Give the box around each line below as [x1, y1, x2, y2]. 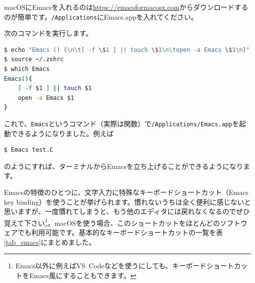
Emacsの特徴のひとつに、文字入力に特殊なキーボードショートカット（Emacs [4, 187, 249, 197]
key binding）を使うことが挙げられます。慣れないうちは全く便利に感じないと [4, 196, 251, 207]
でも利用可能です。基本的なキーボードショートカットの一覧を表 [17, 227, 223, 237]
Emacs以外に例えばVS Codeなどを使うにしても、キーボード [15, 260, 206, 271]
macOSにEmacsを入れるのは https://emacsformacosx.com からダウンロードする [4, 2, 248, 12]
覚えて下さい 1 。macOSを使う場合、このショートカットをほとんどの [4, 216, 220, 228]
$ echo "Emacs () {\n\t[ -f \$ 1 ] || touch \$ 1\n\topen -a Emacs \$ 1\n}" [4, 46, 250, 53]
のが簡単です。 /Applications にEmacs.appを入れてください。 [4, 11, 198, 22]
